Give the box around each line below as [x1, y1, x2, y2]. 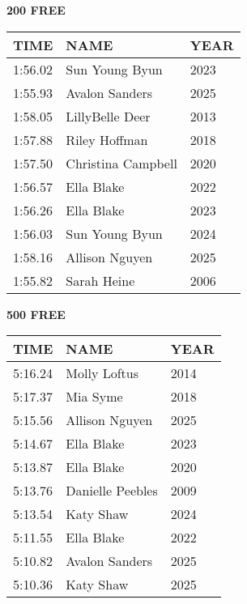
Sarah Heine [66, 270, 135, 290]
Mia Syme [66, 387, 123, 406]
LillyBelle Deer [66, 106, 151, 125]
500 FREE [6, 305, 66, 322]
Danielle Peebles [66, 481, 158, 500]
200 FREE [6, 2, 66, 18]
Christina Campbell [66, 153, 177, 172]
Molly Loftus [66, 364, 139, 383]
